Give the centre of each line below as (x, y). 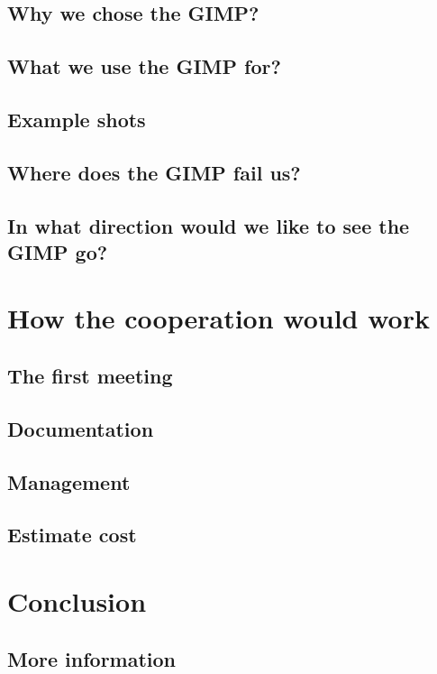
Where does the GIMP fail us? (154, 172)
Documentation (81, 428)
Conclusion (77, 600)
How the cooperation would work (218, 318)
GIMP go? (58, 251)
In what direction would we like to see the (209, 225)
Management (69, 481)
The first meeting (90, 376)
